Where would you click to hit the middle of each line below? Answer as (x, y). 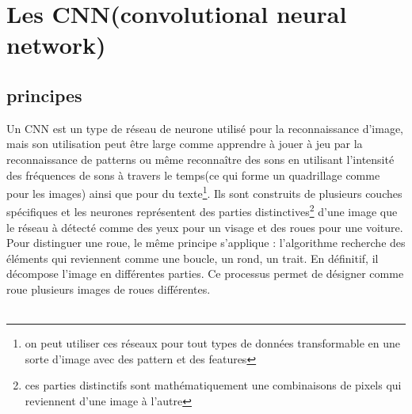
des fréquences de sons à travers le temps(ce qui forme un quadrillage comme (193, 175)
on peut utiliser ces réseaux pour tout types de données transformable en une (212, 343)
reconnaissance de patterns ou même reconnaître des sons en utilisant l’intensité (200, 159)
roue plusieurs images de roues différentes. (109, 289)
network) (56, 45)
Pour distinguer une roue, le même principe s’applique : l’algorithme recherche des (206, 243)
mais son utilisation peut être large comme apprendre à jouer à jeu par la (185, 144)
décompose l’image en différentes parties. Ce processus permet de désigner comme (205, 273)
